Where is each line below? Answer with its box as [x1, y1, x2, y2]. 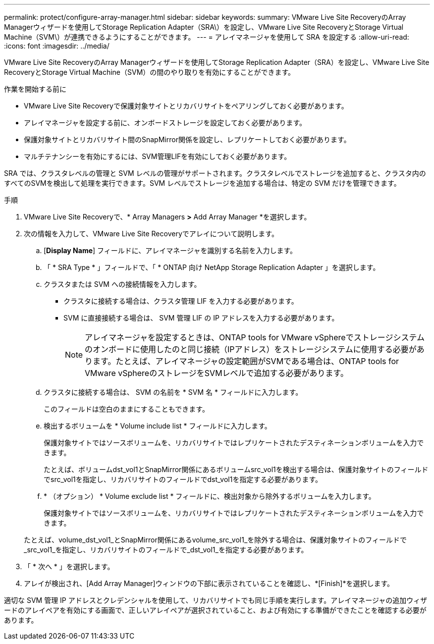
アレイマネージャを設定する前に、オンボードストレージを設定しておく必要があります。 [24, 118, 307, 127]
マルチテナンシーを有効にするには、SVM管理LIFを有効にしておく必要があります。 [24, 152, 291, 161]
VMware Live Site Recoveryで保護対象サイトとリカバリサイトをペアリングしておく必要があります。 [24, 102, 348, 110]
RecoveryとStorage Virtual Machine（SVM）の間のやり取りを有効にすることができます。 [4, 68, 295, 76]
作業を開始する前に [4, 85, 66, 93]
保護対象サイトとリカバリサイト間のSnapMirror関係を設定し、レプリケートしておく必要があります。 [24, 135, 351, 144]
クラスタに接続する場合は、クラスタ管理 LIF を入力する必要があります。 [63, 297, 298, 305]
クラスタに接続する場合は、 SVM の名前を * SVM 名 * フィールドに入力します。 [44, 388, 303, 396]
